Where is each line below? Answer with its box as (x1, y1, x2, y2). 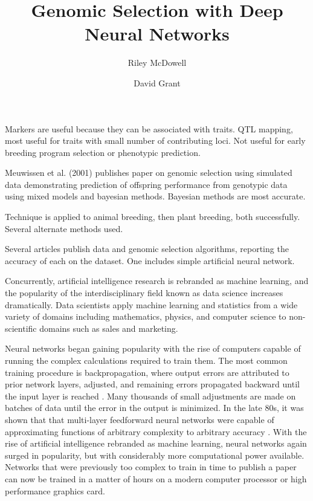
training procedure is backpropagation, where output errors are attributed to (5, 366, 289, 378)
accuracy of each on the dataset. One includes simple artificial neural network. (5, 254, 295, 267)
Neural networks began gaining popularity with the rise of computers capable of (5, 342, 301, 355)
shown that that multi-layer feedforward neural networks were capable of (5, 413, 274, 425)
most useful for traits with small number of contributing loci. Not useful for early (5, 134, 306, 147)
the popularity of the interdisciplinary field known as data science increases (5, 286, 283, 299)
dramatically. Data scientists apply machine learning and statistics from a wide (5, 298, 298, 311)
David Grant (134, 76, 181, 89)
